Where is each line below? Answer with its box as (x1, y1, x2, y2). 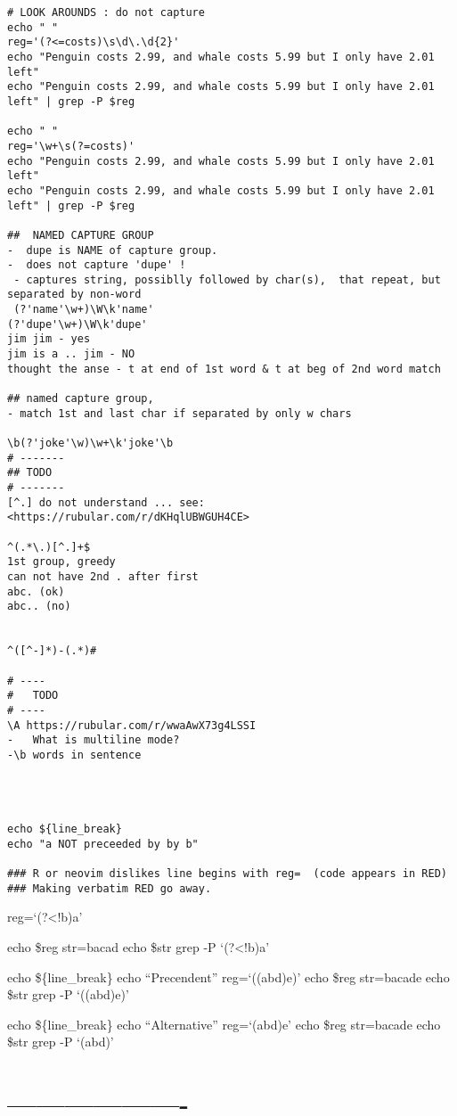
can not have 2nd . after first (7, 570, 199, 583)
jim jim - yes (7, 332, 91, 346)
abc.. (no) (7, 600, 71, 613)
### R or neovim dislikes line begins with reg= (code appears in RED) (7, 867, 447, 881)
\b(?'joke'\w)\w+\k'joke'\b (7, 437, 174, 450)
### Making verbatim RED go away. (7, 882, 212, 895)
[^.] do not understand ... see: (7, 496, 205, 509)
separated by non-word (7, 288, 142, 301)
